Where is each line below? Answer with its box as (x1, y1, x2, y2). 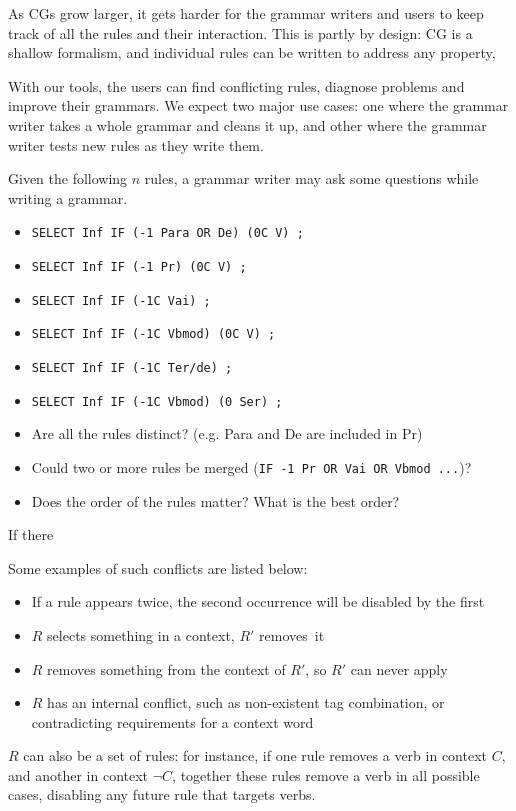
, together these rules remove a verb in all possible (172, 764, 480, 785)
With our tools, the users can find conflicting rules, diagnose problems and (8, 75, 465, 96)
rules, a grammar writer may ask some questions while (144, 168, 479, 189)
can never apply (350, 658, 448, 679)
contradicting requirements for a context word (31, 711, 314, 732)
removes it (259, 624, 325, 645)
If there (8, 524, 54, 545)
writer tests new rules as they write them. (8, 134, 264, 155)
